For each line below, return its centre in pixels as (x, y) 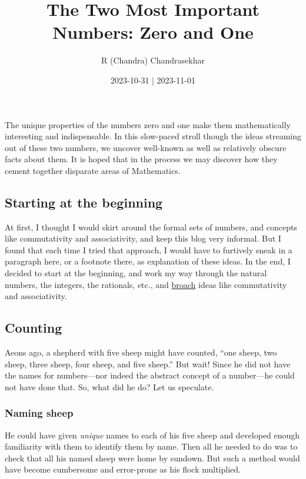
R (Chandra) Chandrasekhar (153, 60)
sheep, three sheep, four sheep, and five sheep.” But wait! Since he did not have (148, 364)
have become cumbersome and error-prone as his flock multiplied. (123, 469)
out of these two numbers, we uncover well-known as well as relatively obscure (146, 147)
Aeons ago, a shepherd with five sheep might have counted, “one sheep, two (141, 352)
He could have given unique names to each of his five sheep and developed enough (152, 435)
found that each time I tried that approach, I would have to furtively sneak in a (149, 249)
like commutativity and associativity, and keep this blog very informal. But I (143, 238)
